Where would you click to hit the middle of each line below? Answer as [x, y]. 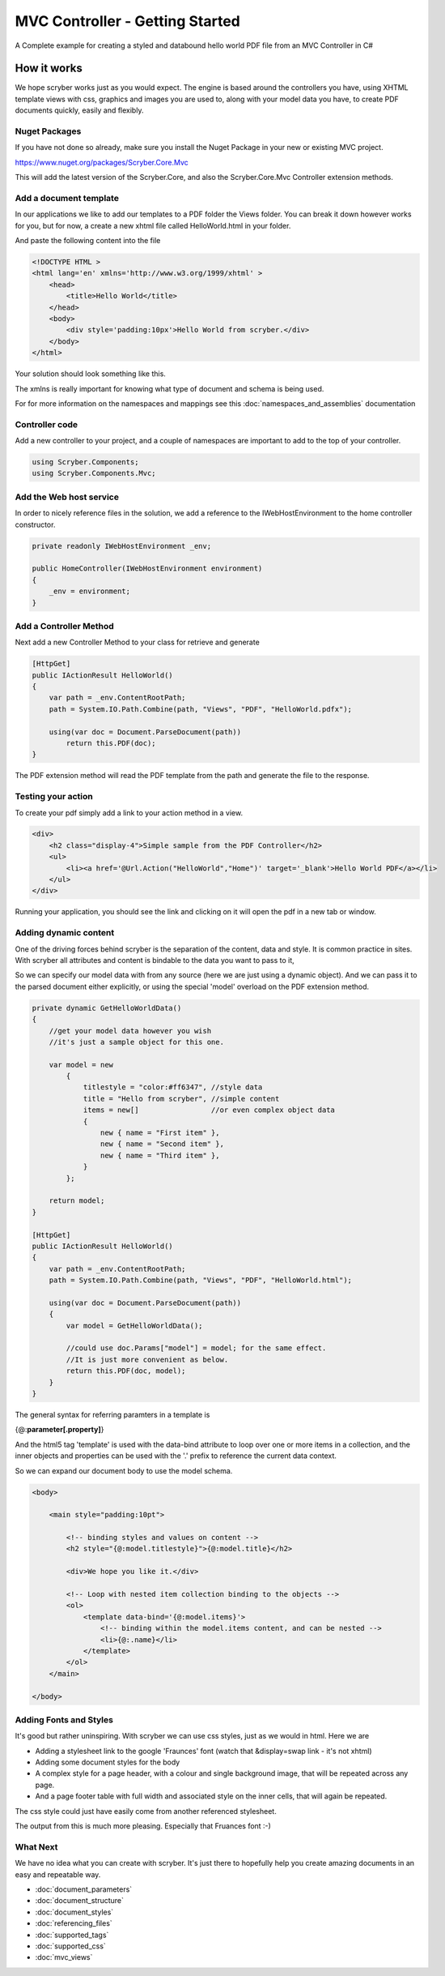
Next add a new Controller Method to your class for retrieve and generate [138, 642]
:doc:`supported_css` [71, 1946]
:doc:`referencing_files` [74, 1923]
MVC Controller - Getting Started [127, 21]
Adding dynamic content [65, 933]
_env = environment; [90, 591]
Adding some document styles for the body [108, 1762]
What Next [36, 1846]
